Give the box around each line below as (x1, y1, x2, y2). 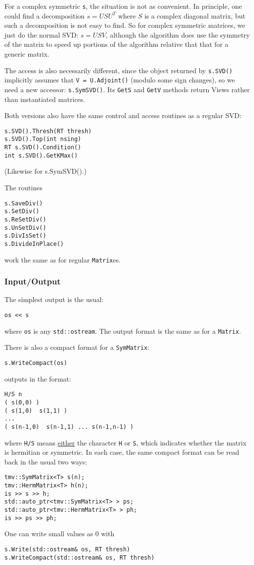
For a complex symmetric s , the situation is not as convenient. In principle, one (4, 1, 242, 11)
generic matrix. (4, 49, 50, 59)
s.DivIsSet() (4, 232, 46, 240)
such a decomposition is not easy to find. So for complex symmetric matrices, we (4, 20, 246, 30)
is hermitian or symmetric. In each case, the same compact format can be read (4, 447, 239, 457)
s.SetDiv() (4, 208, 39, 215)
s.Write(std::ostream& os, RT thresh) (4, 545, 130, 553)
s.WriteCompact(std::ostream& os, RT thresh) (4, 554, 155, 561)
